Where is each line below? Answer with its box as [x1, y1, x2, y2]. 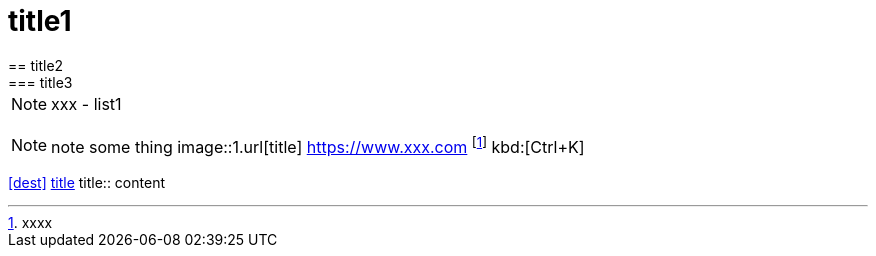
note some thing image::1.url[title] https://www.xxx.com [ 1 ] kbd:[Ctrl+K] [51, 133, 585, 158]
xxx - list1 [51, 93, 122, 114]
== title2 [8, 56, 64, 74]
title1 [8, 4, 72, 38]
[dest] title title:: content [8, 174, 165, 192]
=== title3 [8, 73, 73, 91]
